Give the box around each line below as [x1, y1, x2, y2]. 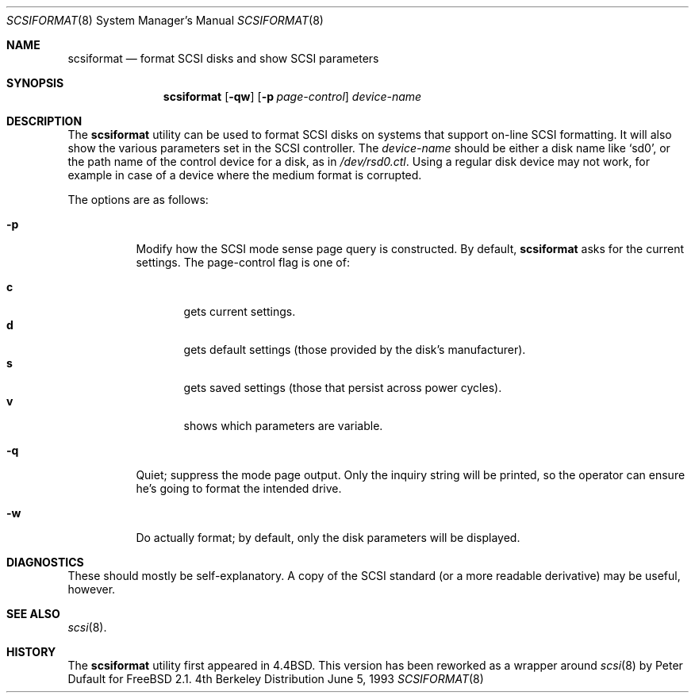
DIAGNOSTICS [6, 555, 84, 569]
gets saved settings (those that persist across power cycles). [183, 381, 502, 394]
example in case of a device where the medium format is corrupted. [67, 168, 422, 182]
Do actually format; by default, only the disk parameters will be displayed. [136, 531, 520, 544]
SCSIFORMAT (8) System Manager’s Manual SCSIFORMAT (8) [6, 13, 324, 27]
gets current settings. [183, 305, 296, 318]
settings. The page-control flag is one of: [136, 255, 350, 269]
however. [67, 582, 116, 596]
